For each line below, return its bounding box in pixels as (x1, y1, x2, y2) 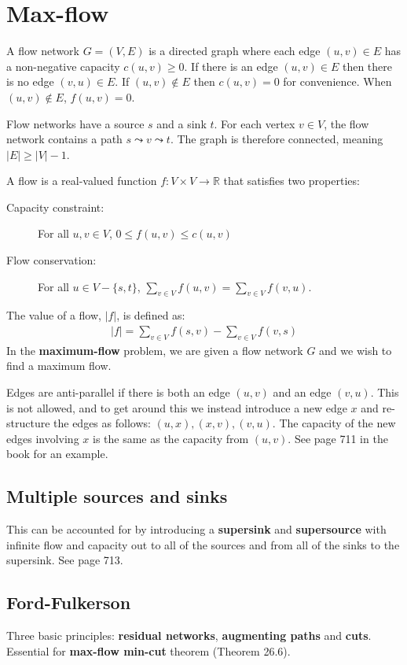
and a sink (156, 115, 207, 131)
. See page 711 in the (288, 430, 388, 446)
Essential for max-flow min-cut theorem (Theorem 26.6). (6, 642, 291, 659)
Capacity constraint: (6, 198, 104, 215)
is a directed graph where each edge (148, 42, 321, 59)
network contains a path (6, 131, 123, 147)
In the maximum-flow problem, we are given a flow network (6, 342, 303, 358)
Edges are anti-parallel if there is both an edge (6, 384, 230, 401)
